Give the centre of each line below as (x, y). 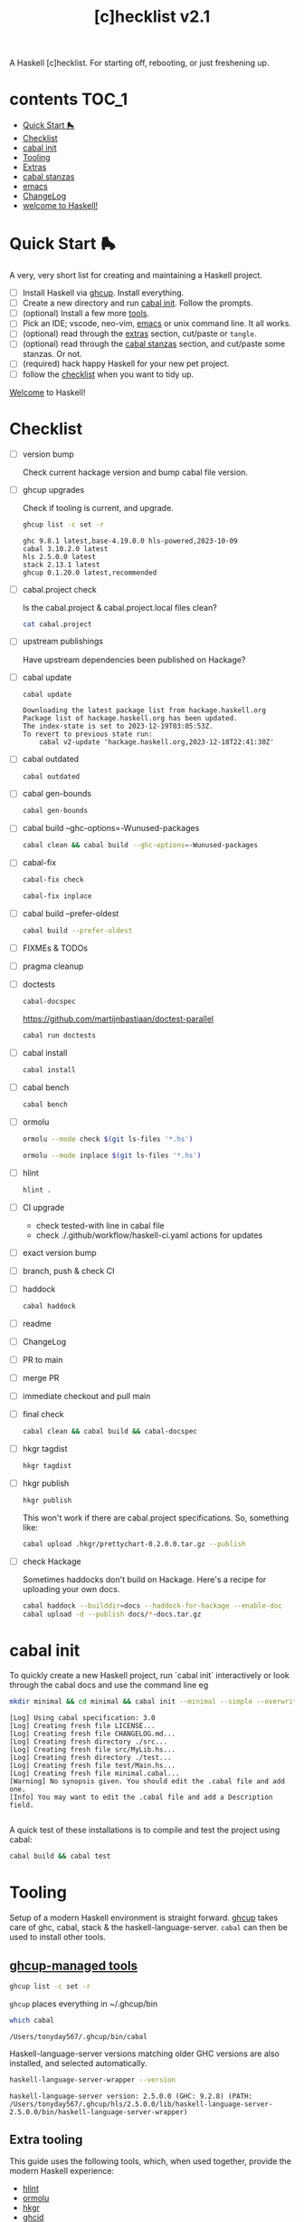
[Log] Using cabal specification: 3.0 (82, 1718)
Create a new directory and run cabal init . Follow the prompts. (138, 303)
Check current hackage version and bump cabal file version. (135, 472)
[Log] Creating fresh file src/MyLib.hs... (93, 1750)
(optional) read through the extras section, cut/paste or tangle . (139, 333)
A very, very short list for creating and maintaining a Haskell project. (136, 275)
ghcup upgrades (53, 489)
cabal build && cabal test (60, 1856)
